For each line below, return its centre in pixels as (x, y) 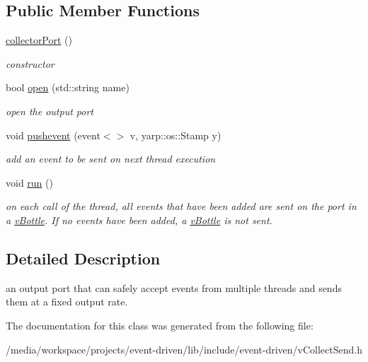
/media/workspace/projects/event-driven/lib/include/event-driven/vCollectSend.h (184, 349)
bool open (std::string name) (68, 87)
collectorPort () (39, 40)
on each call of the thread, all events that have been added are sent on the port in (181, 206)
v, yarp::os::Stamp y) (176, 135)
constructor (30, 63)
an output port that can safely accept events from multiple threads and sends (174, 287)
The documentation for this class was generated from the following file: (160, 325)
